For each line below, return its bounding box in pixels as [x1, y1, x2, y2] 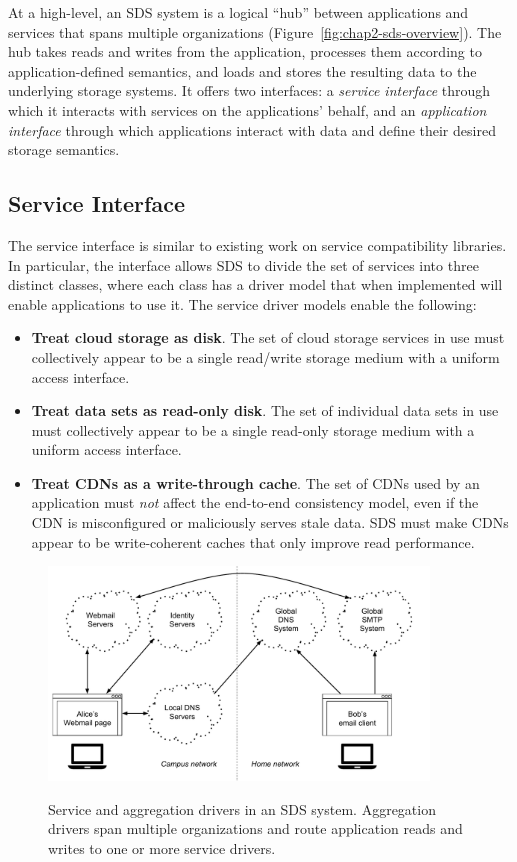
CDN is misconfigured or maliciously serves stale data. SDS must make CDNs [31, 512, 509, 533]
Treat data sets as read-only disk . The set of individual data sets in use [31, 400, 499, 421]
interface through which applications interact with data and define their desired [8, 119, 496, 140]
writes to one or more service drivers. [48, 837, 276, 858]
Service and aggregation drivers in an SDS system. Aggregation [48, 798, 436, 819]
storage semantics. [8, 139, 120, 160]
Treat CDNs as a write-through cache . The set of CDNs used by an [31, 472, 480, 493]
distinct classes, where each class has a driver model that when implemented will [8, 274, 503, 295]
